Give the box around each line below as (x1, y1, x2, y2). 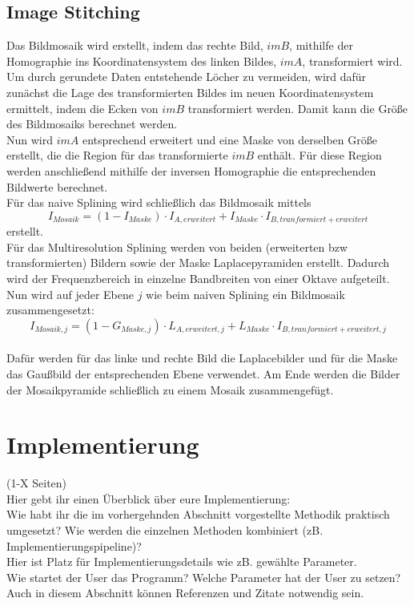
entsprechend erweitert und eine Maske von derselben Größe (82, 131, 377, 147)
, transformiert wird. (302, 52, 403, 69)
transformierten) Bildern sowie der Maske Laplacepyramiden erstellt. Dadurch (6, 254, 389, 271)
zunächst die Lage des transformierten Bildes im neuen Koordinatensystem (6, 83, 374, 100)
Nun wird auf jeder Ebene (6, 285, 134, 302)
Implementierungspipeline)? (6, 537, 142, 554)
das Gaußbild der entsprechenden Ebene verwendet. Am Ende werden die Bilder (6, 365, 400, 382)
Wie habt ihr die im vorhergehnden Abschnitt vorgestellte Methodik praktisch (6, 506, 390, 523)
